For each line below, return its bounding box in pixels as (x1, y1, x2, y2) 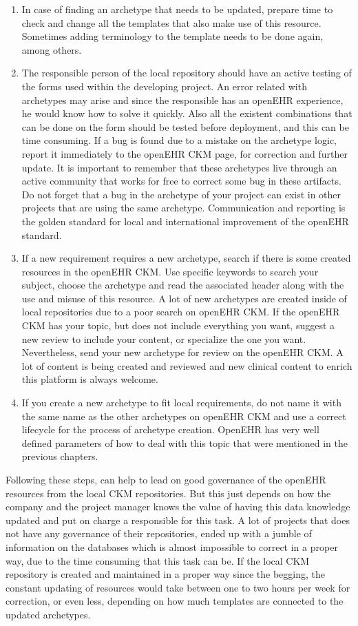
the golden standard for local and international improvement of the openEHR (21, 213, 349, 228)
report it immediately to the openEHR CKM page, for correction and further (21, 146, 348, 160)
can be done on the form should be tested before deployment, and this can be (21, 119, 349, 134)
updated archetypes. (6, 607, 91, 621)
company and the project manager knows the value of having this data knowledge (6, 499, 350, 514)
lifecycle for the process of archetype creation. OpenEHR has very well (21, 422, 319, 437)
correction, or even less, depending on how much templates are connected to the (6, 594, 344, 608)
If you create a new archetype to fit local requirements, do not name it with (21, 395, 341, 410)
